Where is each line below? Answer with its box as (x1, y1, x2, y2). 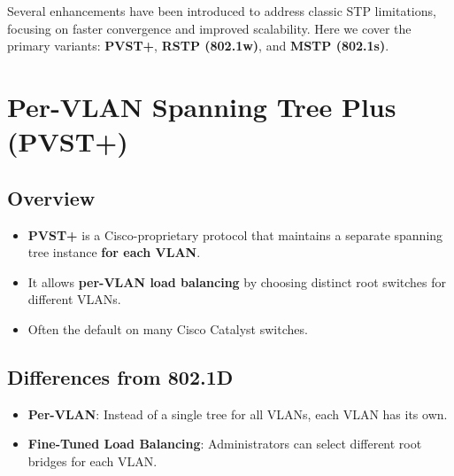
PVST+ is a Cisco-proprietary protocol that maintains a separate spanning (27, 225, 443, 244)
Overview (7, 183, 96, 211)
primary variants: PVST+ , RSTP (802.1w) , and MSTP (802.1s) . (7, 36, 389, 55)
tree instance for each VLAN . (27, 243, 201, 261)
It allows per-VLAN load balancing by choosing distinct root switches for (27, 272, 446, 291)
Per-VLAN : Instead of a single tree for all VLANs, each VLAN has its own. (27, 404, 448, 423)
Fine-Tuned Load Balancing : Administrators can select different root (27, 434, 422, 453)
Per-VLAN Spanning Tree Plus (7, 88, 396, 124)
